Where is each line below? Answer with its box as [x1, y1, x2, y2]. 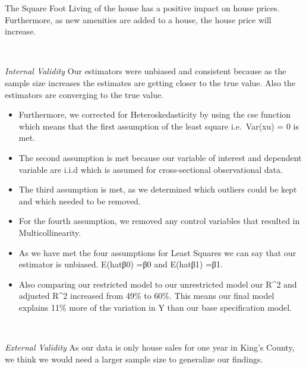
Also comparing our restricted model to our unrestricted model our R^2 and [18, 277, 297, 290]
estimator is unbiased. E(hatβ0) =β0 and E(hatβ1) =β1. [18, 258, 223, 270]
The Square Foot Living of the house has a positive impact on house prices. [5, 2, 280, 14]
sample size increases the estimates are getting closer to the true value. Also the [5, 76, 296, 89]
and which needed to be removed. [18, 194, 141, 207]
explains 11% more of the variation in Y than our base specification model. [18, 301, 292, 313]
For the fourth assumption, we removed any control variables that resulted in [18, 215, 300, 227]
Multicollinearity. [18, 226, 81, 238]
